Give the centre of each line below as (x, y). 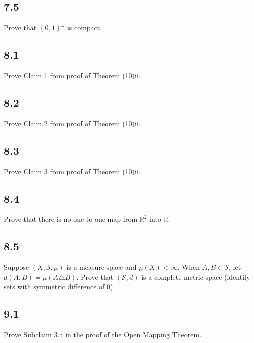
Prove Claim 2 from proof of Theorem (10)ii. (72, 123)
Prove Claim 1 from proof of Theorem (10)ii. (72, 75)
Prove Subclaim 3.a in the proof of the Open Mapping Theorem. (103, 335)
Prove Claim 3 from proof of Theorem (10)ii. (72, 171)
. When (189, 267)
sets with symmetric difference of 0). (60, 287)
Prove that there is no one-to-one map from (71, 219)
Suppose (17, 267)
